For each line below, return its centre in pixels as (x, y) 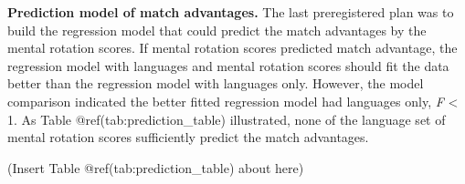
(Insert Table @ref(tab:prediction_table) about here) (156, 167)
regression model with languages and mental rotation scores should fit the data (228, 65)
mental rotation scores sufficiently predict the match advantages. (188, 137)
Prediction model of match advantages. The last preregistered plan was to (231, 12)
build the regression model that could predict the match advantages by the (217, 30)
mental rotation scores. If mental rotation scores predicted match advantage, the (232, 48)
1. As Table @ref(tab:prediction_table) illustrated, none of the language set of (227, 119)
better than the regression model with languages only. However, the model (216, 83)
